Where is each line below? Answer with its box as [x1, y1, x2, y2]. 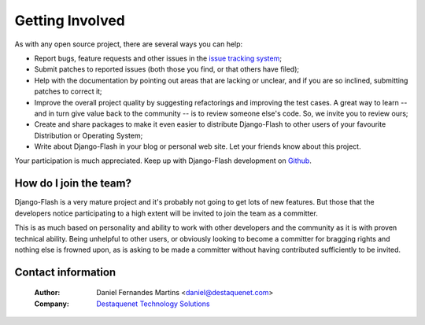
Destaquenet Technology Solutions [96, 299, 210, 308]
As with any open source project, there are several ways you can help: [14, 39, 243, 49]
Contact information [14, 265, 116, 279]
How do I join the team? [14, 177, 131, 190]
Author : [34, 288, 61, 297]
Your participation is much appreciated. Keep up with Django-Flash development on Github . [14, 156, 312, 165]
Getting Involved [14, 12, 125, 29]
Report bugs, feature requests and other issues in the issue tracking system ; [34, 54, 283, 63]
